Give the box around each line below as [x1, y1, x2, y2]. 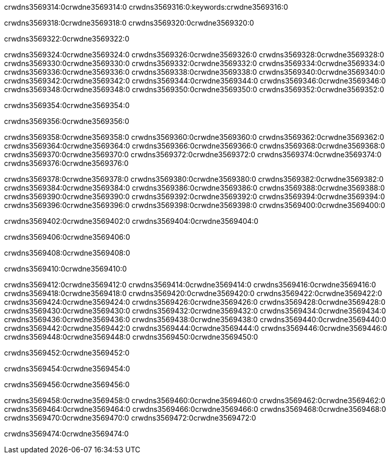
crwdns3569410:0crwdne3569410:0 [4, 264, 127, 273]
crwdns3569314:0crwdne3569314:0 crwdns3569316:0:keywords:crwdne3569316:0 [4, 3, 289, 11]
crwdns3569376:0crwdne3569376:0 [4, 159, 129, 168]
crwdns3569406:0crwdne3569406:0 [4, 233, 130, 241]
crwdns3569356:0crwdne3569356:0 [4, 117, 130, 126]
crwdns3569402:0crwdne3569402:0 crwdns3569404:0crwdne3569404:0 [4, 217, 259, 225]
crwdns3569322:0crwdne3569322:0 [4, 34, 130, 43]
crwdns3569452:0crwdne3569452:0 [4, 348, 130, 357]
